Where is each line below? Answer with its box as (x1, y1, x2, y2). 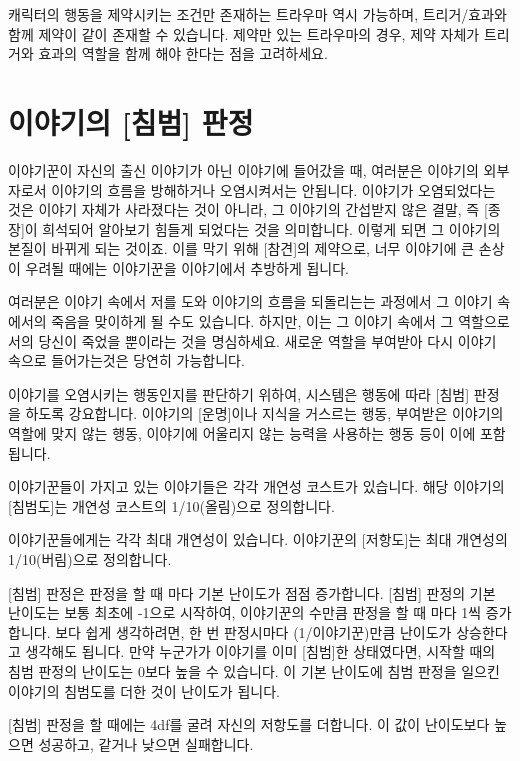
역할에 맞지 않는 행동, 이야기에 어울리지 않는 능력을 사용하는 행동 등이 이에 (8, 423, 476, 444)
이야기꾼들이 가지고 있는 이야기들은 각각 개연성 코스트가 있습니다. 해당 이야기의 (8, 476, 505, 497)
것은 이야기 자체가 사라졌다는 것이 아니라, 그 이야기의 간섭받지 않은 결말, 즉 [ (8, 199, 488, 220)
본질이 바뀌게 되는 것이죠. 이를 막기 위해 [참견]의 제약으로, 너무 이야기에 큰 (8, 238, 475, 259)
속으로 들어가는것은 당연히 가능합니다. (8, 350, 245, 371)
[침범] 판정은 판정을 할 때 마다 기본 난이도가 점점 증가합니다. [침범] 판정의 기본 (8, 582, 496, 603)
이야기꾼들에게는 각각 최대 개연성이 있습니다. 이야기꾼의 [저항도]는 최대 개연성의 (8, 529, 508, 550)
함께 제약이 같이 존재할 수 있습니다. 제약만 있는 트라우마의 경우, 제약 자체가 (8, 23, 480, 44)
